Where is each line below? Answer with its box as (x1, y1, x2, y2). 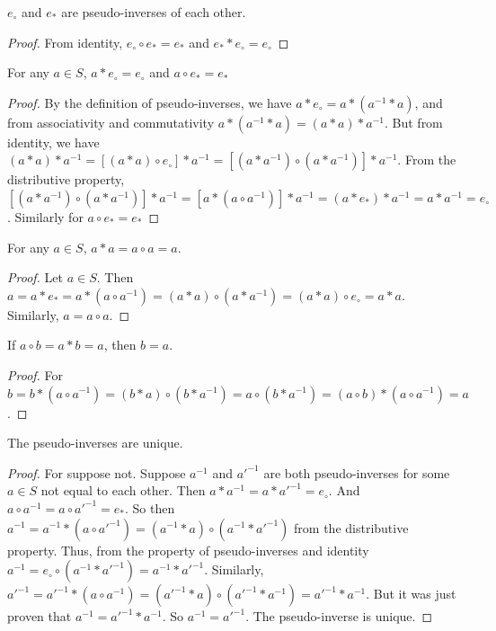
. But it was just (366, 584, 456, 603)
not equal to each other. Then (40, 481, 206, 500)
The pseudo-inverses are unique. (7, 433, 183, 452)
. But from (384, 112, 443, 131)
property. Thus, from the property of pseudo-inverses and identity (7, 540, 369, 559)
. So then (125, 498, 175, 517)
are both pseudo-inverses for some (263, 463, 450, 482)
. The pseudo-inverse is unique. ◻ (245, 607, 433, 626)
